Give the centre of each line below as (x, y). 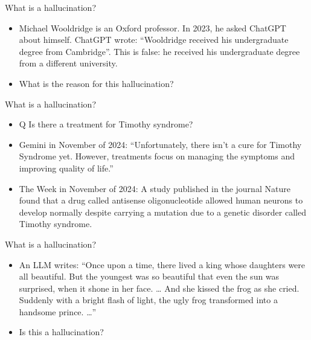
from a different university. (68, 63)
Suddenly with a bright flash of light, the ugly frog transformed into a (148, 300)
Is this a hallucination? (61, 332)
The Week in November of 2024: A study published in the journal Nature (155, 188)
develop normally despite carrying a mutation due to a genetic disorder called (162, 212)
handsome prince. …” (58, 311)
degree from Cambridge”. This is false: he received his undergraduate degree (159, 51)
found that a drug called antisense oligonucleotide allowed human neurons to (161, 200)
